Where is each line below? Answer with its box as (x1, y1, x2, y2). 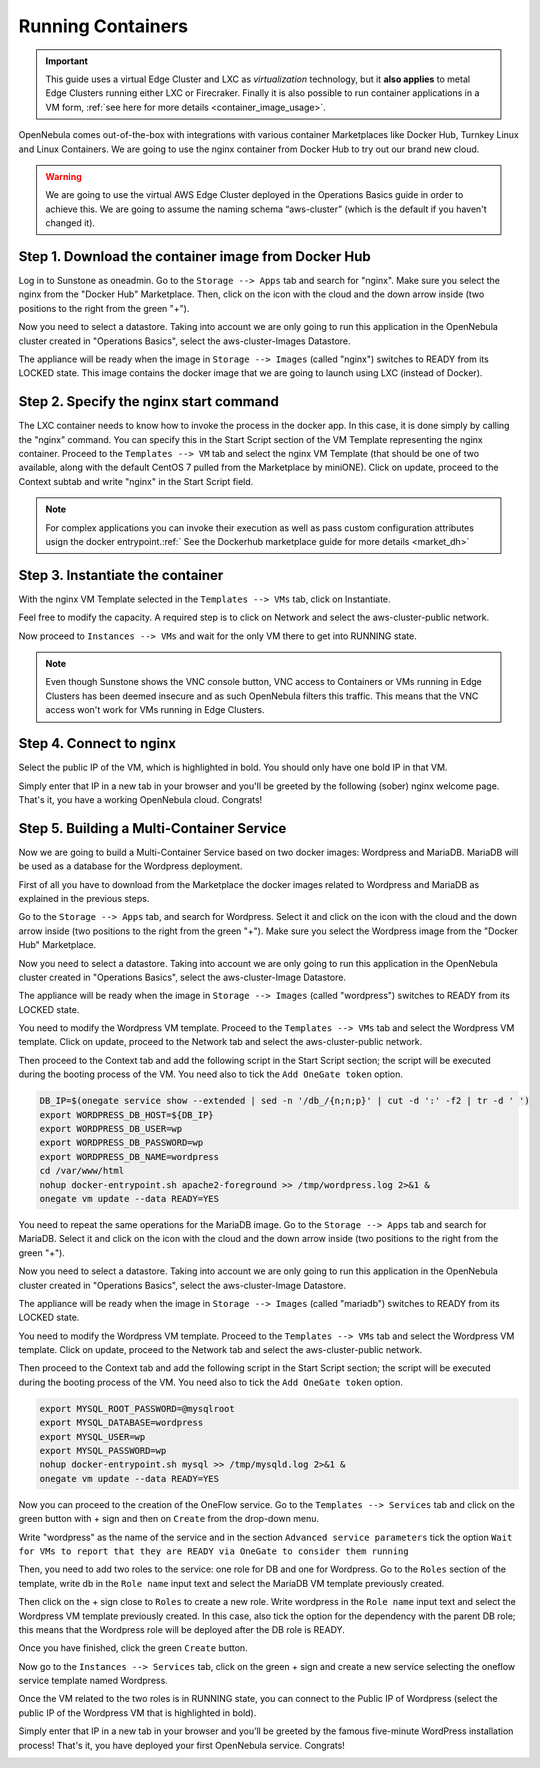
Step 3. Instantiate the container (18, 566, 224, 584)
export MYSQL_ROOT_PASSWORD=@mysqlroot (39, 1403, 235, 1414)
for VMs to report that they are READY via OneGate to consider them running (18, 1545, 409, 1557)
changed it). (45, 217, 95, 229)
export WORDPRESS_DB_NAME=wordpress (39, 1151, 220, 1162)
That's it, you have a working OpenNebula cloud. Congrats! (18, 793, 263, 805)
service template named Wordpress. (18, 1675, 169, 1687)
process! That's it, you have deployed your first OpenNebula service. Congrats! (18, 1739, 345, 1751)
